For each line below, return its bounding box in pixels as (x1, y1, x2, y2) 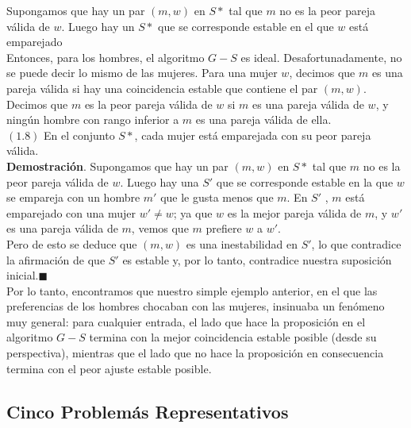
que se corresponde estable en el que (158, 17, 334, 34)
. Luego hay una (120, 173, 199, 190)
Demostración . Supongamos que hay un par (6, 157, 229, 174)
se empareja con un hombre (6, 189, 140, 206)
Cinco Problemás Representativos (6, 399, 289, 423)
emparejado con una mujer (6, 204, 136, 221)
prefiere (205, 220, 242, 237)
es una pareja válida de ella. (195, 111, 332, 128)
